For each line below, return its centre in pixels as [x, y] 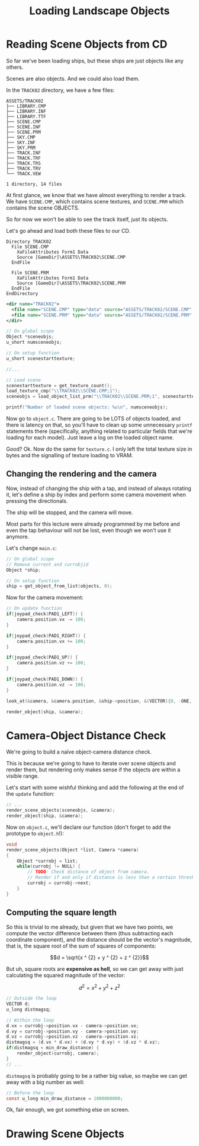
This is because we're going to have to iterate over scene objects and [91, 764]
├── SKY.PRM [21, 148]
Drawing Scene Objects [65, 1134]
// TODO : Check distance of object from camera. [89, 872]
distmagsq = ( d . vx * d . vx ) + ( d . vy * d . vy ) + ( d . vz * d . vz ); [83, 1042]
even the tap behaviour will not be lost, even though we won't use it [89, 530]
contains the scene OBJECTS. [43, 208]
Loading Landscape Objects [99, 11]
